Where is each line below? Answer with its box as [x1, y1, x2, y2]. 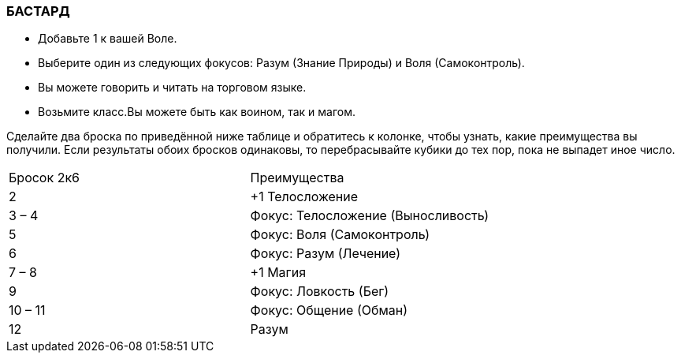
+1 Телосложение [250, 189, 359, 205]
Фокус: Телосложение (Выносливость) [250, 208, 489, 224]
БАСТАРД [6, 3, 70, 19]
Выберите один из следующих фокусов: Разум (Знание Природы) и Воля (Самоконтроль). [38, 56, 525, 70]
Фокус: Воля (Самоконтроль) [250, 226, 430, 243]
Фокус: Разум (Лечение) [250, 245, 401, 262]
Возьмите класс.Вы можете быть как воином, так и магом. [38, 105, 356, 119]
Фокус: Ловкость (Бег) [250, 283, 389, 300]
